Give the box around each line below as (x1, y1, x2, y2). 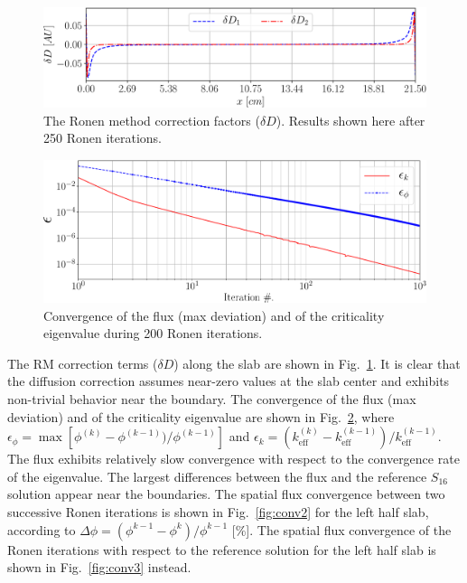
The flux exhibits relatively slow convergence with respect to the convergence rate (7, 449, 460, 468)
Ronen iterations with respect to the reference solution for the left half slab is (7, 540, 436, 559)
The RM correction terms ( (7, 353, 158, 372)
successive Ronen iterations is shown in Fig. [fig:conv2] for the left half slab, (7, 503, 429, 521)
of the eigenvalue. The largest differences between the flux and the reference (7, 466, 427, 485)
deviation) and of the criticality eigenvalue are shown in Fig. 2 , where (7, 407, 395, 426)
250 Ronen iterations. (43, 128, 162, 147)
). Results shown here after (276, 110, 425, 129)
